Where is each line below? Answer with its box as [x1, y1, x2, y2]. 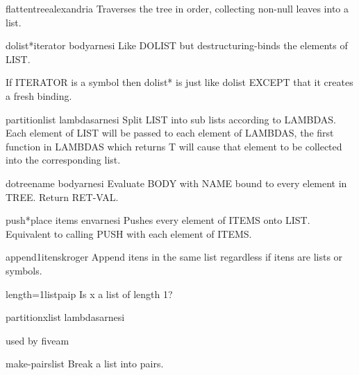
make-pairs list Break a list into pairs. [6, 356, 164, 371]
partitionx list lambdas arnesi [6, 310, 125, 324]
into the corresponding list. [6, 152, 121, 167]
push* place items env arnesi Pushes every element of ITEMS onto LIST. [6, 213, 310, 227]
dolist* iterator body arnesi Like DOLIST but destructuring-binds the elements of [6, 38, 348, 53]
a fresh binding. [6, 88, 72, 103]
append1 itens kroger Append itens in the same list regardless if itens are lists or [6, 250, 343, 264]
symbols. [6, 263, 42, 277]
